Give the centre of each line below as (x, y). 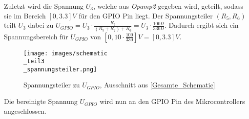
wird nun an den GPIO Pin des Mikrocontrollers (172, 101)
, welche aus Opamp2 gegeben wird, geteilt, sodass (168, 6)
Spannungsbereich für (36, 36)
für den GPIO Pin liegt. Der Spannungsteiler (146, 15)
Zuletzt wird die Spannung (44, 6)
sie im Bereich (25, 15)
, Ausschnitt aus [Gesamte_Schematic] (157, 85)
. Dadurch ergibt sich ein (201, 25)
